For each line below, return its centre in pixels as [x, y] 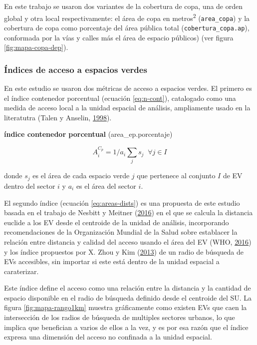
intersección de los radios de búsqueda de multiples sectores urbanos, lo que [120, 317]
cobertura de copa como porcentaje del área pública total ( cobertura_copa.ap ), [127, 27]
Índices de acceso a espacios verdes [76, 69]
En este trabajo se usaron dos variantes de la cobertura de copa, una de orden [123, 6]
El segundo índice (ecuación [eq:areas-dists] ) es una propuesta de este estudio [122, 202]
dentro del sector [30, 185]
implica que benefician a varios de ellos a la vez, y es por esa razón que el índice [126, 327]
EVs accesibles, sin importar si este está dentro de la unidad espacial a [112, 261]
